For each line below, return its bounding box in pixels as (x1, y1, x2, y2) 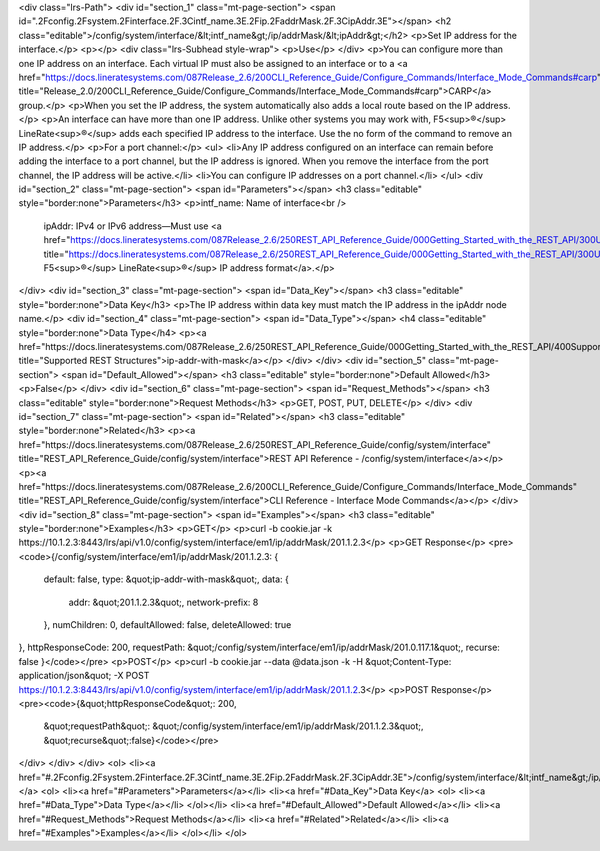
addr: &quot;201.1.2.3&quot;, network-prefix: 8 (68, 596, 259, 608)
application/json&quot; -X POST (18, 670, 150, 682)
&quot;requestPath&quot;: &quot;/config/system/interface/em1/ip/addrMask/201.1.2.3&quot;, (43, 720, 424, 732)
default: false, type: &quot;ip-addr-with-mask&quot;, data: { (43, 573, 290, 585)
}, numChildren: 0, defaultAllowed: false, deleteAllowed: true (43, 619, 292, 631)
